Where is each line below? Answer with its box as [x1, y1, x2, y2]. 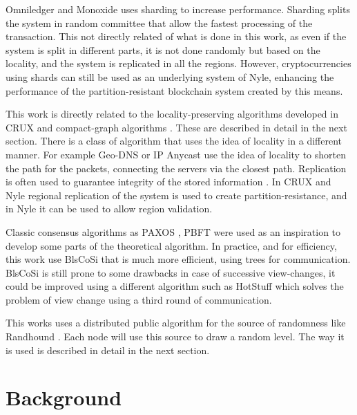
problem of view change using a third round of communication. [6, 292, 272, 306]
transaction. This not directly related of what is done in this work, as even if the [6, 29, 347, 44]
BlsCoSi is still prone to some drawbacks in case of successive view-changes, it [6, 265, 336, 279]
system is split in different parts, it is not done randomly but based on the [6, 42, 320, 57]
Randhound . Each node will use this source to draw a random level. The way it [6, 329, 345, 344]
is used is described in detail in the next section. [6, 342, 210, 357]
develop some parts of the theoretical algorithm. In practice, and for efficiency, [6, 238, 337, 252]
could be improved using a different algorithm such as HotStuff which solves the [6, 279, 344, 293]
